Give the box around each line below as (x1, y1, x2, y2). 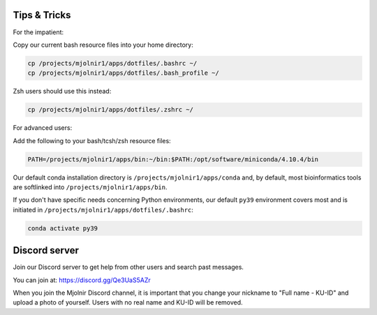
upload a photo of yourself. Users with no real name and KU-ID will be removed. (13, 298, 244, 307)
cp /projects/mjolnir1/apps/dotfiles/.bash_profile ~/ (27, 69, 219, 77)
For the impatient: (13, 28, 64, 36)
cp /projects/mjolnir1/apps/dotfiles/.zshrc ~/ (27, 105, 193, 114)
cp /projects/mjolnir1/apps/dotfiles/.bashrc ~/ (27, 59, 198, 67)
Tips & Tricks (13, 9, 71, 21)
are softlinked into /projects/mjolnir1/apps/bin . (13, 182, 168, 191)
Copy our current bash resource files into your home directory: (13, 41, 193, 49)
